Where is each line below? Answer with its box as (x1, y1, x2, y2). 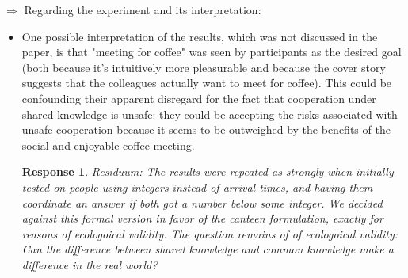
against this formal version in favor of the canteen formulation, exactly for (21, 210, 383, 227)
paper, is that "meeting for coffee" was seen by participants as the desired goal (21, 44, 402, 60)
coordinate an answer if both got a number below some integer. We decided (21, 194, 383, 211)
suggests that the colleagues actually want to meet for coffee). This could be (21, 74, 392, 91)
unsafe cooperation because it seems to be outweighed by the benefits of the (21, 121, 391, 138)
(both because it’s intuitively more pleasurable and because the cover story (21, 59, 386, 75)
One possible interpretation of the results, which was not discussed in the (21, 28, 378, 44)
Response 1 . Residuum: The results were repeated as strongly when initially (21, 163, 394, 180)
